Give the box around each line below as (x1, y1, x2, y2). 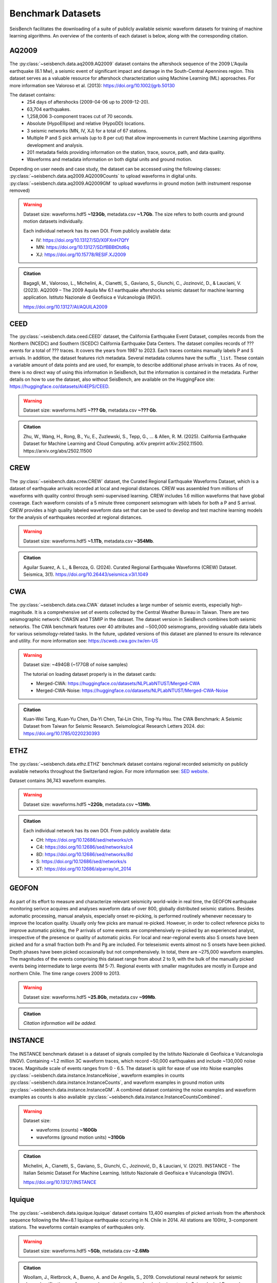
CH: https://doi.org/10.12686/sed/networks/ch (36, 837, 133, 843)
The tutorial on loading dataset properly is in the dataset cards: (23, 671, 156, 677)
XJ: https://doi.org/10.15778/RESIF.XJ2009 (36, 251, 126, 258)
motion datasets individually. (23, 218, 84, 224)
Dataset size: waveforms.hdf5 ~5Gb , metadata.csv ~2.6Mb (23, 1248, 150, 1254)
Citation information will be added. (23, 1020, 97, 1026)
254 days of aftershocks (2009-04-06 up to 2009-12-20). (27, 99, 150, 105)
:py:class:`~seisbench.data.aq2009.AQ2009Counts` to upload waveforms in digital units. (9, 173, 197, 179)
